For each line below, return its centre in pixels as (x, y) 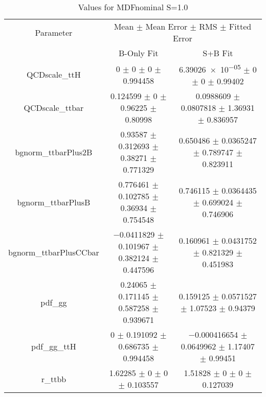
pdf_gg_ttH (54, 346)
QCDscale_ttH (54, 75)
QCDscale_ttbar (54, 108)
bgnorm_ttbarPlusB (54, 202)
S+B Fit (218, 53)
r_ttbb (54, 379)
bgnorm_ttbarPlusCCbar (54, 252)
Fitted (240, 26)
